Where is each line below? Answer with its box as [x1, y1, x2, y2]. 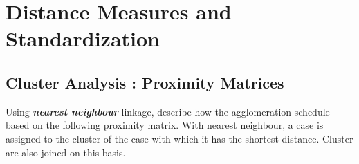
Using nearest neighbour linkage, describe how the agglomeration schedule [6, 104, 330, 118]
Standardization [6, 24, 160, 53]
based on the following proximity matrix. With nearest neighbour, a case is [6, 118, 324, 132]
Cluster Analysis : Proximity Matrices [6, 71, 284, 93]
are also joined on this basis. [6, 145, 126, 159]
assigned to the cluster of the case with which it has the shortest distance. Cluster [6, 131, 353, 145]
